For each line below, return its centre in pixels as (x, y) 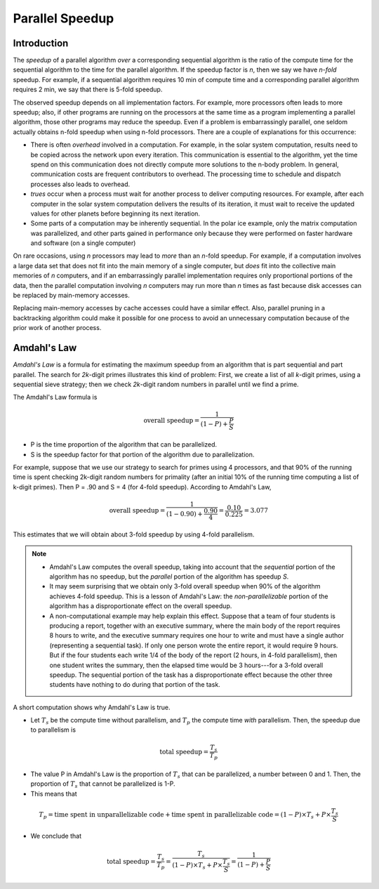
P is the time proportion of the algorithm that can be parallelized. (124, 445)
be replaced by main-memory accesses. (71, 296)
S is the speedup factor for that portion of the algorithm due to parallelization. (142, 454)
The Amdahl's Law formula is (55, 397)
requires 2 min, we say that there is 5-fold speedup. (88, 90)
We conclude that (56, 836)
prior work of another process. (57, 328)
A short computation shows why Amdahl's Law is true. (92, 707)
